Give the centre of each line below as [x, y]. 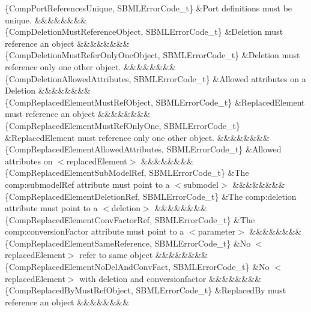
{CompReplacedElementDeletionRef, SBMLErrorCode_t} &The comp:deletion [151, 196]
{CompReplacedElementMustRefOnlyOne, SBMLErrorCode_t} [122, 125]
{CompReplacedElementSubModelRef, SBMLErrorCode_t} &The [127, 172]
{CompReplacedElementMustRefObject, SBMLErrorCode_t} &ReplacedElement [155, 102]
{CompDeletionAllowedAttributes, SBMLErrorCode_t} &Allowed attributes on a [155, 78]
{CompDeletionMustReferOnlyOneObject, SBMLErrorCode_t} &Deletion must [152, 55]
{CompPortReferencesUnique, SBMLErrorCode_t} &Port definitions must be [149, 8]
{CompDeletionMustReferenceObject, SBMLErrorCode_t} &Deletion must [144, 31]
